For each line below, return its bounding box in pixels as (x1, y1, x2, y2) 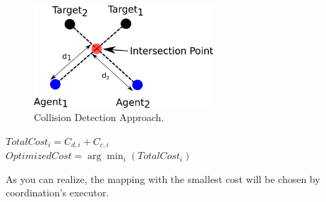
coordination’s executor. (6, 185, 109, 200)
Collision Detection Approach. (34, 110, 164, 125)
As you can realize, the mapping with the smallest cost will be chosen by (6, 171, 320, 186)
